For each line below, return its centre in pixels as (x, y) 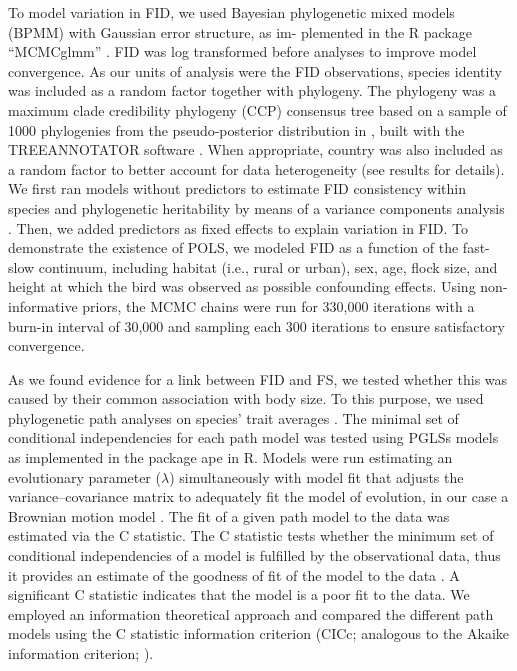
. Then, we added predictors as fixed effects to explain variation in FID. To (238, 227)
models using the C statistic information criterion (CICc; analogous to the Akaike (258, 633)
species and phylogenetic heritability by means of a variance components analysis (256, 207)
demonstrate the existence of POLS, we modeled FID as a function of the (233, 247)
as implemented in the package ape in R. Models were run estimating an (230, 457)
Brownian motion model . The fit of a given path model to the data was (229, 515)
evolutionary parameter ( (84, 476)
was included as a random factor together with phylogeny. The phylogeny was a (252, 90)
